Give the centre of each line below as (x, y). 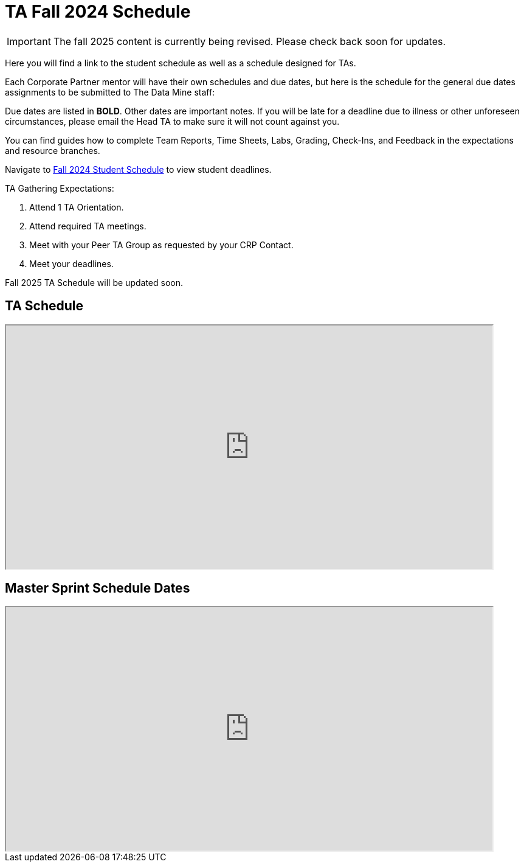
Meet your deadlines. (71, 263)
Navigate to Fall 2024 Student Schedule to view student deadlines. (138, 169)
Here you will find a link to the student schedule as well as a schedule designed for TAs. (181, 63)
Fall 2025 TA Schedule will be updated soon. (94, 282)
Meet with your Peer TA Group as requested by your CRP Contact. (161, 245)
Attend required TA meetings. (88, 226)
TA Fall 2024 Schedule (98, 12)
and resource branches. (53, 150)
